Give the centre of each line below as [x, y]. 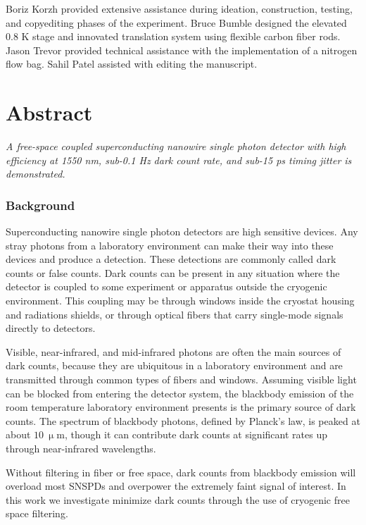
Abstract [49, 112]
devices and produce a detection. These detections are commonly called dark [171, 259]
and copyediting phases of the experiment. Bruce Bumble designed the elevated [176, 22]
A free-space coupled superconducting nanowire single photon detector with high [176, 146]
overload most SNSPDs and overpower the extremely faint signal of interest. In [176, 486]
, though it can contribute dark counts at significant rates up [196, 434]
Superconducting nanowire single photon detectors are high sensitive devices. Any [182, 231]
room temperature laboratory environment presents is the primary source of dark [181, 407]
